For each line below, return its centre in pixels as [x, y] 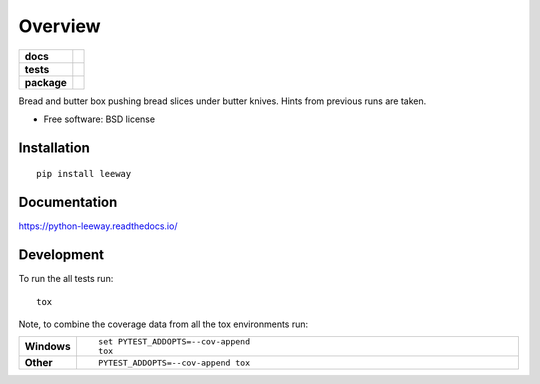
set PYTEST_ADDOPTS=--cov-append [174, 341]
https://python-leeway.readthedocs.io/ [98, 226]
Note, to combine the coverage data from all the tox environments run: [163, 324]
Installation [54, 147]
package [45, 82]
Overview [59, 26]
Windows [47, 347]
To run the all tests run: [66, 279]
